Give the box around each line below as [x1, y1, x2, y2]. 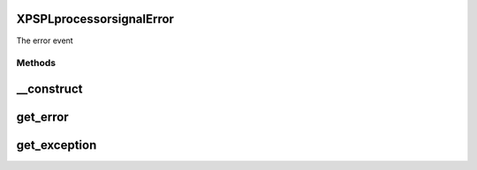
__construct [16, 81, 83, 96]
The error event [16, 35, 74, 46]
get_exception [16, 137, 97, 152]
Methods [16, 57, 57, 70]
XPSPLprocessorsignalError [16, 11, 174, 26]
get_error [16, 109, 70, 124]
